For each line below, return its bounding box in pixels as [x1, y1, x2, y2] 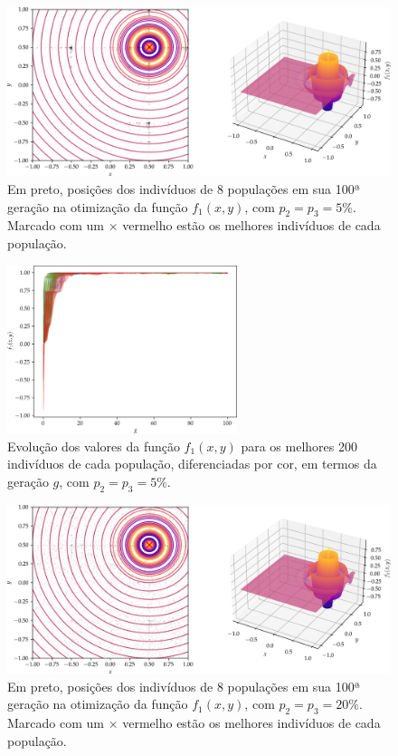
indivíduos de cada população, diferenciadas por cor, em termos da [7, 454, 377, 473]
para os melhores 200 [241, 436, 357, 455]
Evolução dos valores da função [7, 436, 180, 455]
